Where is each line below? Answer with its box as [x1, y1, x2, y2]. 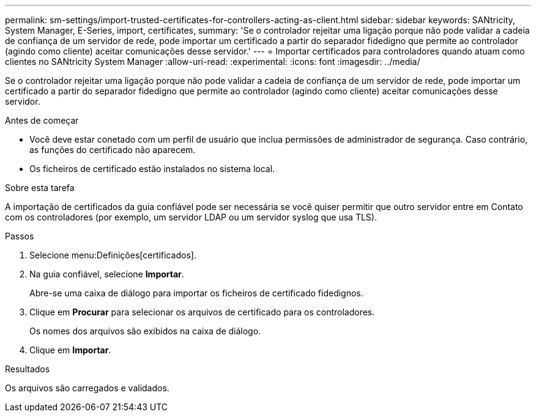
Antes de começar [5, 115, 79, 126]
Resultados [5, 364, 50, 374]
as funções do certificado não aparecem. [29, 145, 196, 155]
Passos [5, 231, 34, 241]
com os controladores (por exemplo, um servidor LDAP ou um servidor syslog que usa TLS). [5, 212, 377, 222]
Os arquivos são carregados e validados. [5, 383, 169, 393]
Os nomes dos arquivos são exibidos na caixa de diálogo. [29, 326, 261, 336]
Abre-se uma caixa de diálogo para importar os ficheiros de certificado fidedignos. [29, 288, 363, 298]
